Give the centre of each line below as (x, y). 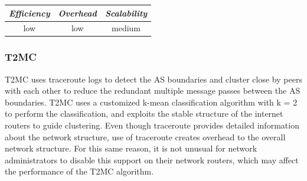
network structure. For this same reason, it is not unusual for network (131, 148)
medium (126, 28)
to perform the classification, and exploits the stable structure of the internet (144, 113)
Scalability (126, 13)
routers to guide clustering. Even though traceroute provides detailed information (152, 125)
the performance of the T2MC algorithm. (79, 171)
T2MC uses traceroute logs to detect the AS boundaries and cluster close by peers (153, 79)
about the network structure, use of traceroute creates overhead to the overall (145, 136)
